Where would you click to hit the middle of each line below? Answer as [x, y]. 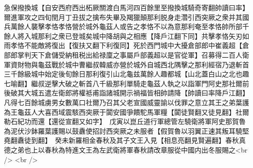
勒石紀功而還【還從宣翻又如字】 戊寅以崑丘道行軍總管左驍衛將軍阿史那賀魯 [125, 121]
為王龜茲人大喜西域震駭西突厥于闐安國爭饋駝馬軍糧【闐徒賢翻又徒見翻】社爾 [126, 112]
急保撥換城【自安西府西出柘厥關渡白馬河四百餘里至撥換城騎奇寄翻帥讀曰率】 [125, 7]
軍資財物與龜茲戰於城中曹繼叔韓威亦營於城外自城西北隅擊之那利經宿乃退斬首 [126, 64]
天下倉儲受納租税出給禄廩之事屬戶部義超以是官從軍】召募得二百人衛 [140, 54]
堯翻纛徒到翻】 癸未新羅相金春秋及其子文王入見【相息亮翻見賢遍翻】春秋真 [125, 140]
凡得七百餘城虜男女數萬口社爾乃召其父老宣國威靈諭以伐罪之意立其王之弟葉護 [126, 102]
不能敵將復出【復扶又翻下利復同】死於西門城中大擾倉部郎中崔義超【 [133, 45]
